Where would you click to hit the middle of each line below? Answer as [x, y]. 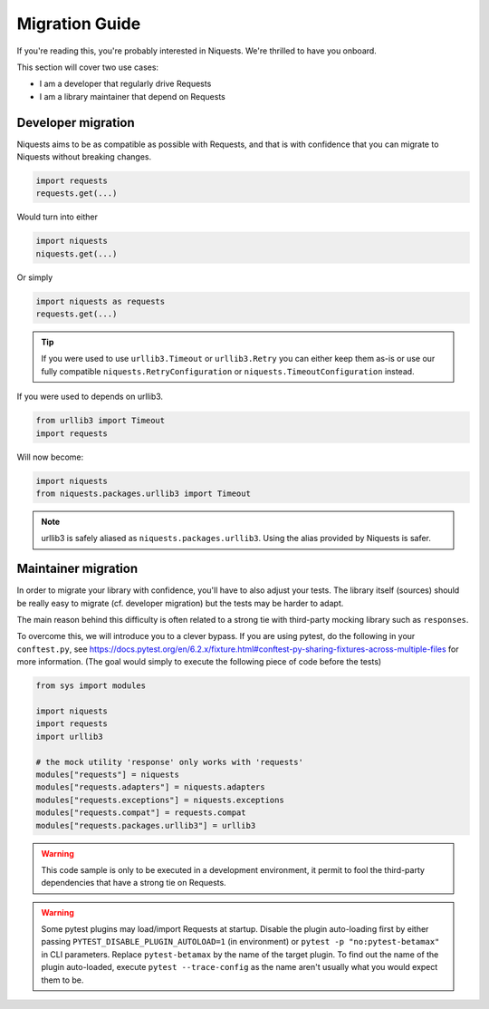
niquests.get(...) [77, 253]
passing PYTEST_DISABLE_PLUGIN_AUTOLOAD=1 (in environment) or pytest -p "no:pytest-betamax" [240, 942]
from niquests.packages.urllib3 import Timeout [143, 494]
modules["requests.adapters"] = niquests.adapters [151, 787]
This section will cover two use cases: [87, 67]
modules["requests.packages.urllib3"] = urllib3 [146, 825]
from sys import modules [91, 686]
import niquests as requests [101, 301]
